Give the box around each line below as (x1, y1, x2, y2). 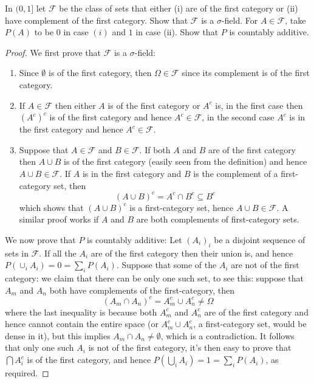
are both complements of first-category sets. (136, 213, 299, 226)
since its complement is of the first (182, 66, 310, 79)
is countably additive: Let (87, 233, 182, 246)
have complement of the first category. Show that (5, 13, 188, 26)
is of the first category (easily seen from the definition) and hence (64, 155, 307, 168)
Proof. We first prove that (5, 46, 101, 58)
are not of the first (231, 258, 299, 271)
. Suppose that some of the (116, 258, 217, 271)
